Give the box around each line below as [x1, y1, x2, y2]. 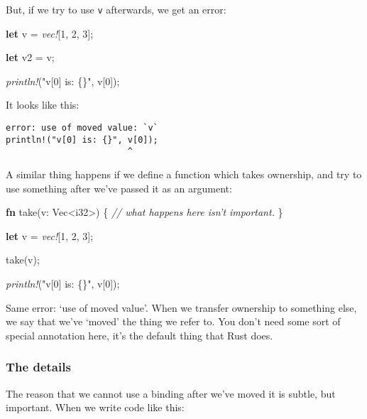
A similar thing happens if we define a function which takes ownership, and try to [6, 167, 362, 181]
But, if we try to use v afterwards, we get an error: [6, 2, 226, 16]
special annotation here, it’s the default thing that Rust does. [6, 327, 273, 342]
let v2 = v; [6, 50, 55, 65]
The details [6, 358, 71, 376]
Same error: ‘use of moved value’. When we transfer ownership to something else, [6, 300, 357, 315]
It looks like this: [6, 97, 80, 112]
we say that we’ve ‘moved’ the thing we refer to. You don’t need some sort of [6, 314, 341, 329]
